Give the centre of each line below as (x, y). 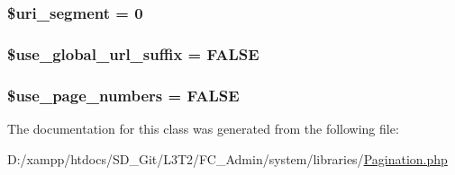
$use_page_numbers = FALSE (123, 95)
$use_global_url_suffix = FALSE (133, 53)
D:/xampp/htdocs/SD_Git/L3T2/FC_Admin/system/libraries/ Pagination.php (227, 158)
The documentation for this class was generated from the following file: (203, 128)
